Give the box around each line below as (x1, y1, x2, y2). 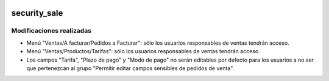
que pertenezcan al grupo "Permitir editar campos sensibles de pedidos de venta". (26, 64, 235, 72)
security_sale (11, 8, 63, 18)
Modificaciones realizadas (11, 27, 91, 35)
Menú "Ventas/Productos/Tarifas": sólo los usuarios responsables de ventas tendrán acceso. (26, 48, 260, 55)
